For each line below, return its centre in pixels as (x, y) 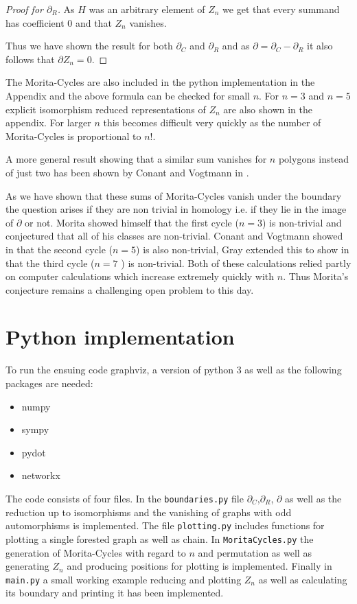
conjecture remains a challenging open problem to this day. (130, 289)
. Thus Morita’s (316, 276)
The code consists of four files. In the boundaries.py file (125, 498)
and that (93, 22)
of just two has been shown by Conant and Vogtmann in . (127, 172)
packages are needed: (49, 383)
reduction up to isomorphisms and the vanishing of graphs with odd (149, 512)
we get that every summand (281, 9)
